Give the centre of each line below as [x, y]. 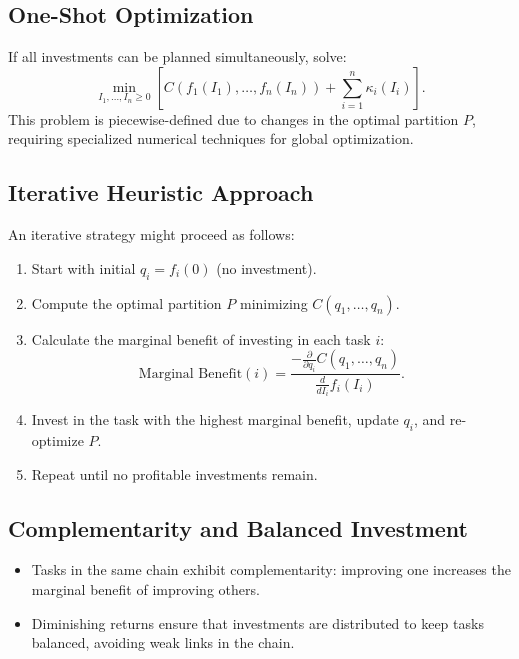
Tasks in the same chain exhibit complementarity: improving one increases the [271, 569]
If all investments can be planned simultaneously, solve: [177, 56]
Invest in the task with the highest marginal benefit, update [215, 419]
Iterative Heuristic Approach [161, 192]
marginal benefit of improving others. [145, 589]
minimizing [273, 302]
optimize [57, 440]
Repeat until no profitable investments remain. [174, 473]
